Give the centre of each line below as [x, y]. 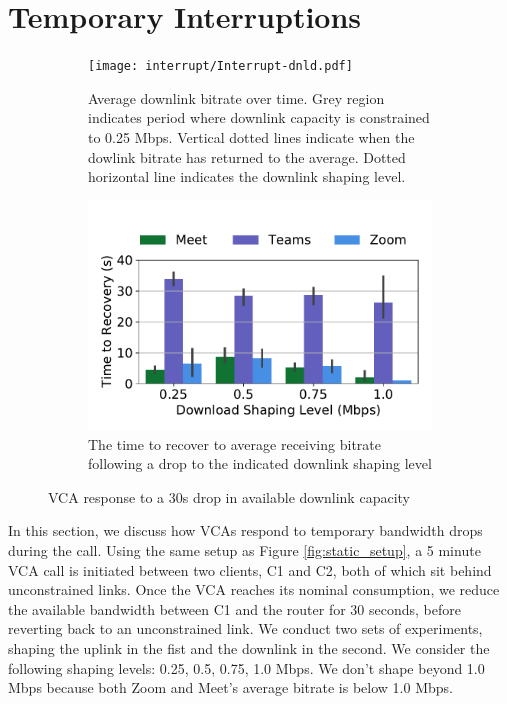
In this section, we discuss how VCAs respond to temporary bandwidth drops [245, 530]
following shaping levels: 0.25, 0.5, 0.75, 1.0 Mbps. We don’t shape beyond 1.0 [246, 667]
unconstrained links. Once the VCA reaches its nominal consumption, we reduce [254, 589]
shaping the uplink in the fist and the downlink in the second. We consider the [249, 648]
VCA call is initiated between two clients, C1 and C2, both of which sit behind [250, 569]
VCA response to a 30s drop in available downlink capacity [229, 496]
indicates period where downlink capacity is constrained [259, 117]
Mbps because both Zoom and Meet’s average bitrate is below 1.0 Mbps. [230, 687]
